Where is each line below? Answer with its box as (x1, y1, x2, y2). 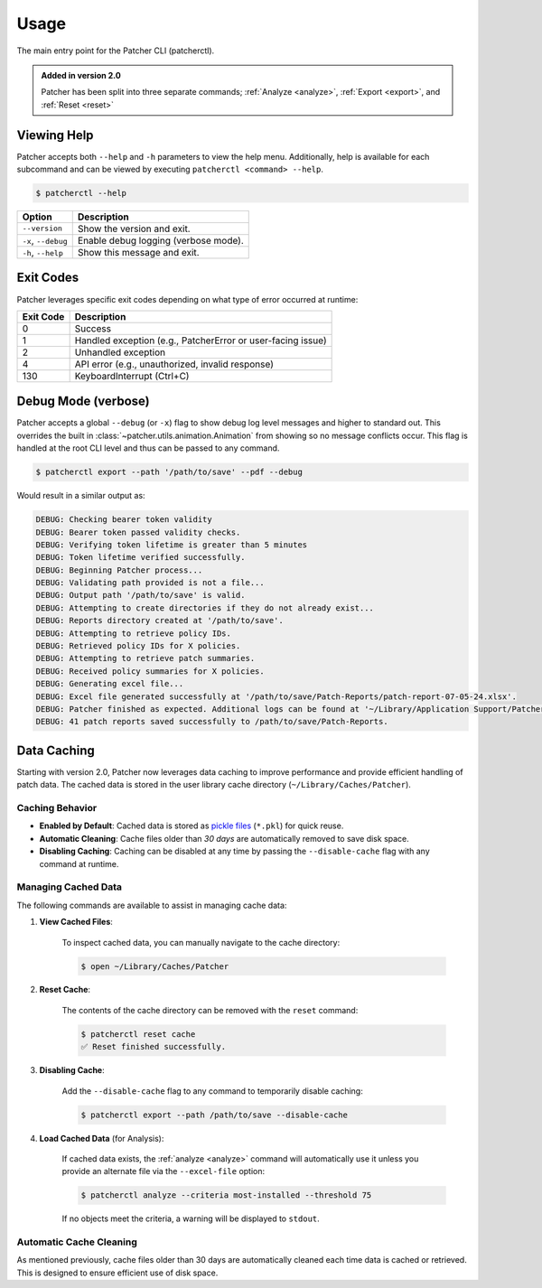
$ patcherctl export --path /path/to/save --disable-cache (80, 1109, 348, 1120)
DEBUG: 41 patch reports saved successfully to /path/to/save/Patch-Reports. (35, 716, 388, 727)
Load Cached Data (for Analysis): (39, 1133, 164, 1143)
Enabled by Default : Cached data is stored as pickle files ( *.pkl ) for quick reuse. (39, 820, 344, 831)
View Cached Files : (39, 917, 113, 928)
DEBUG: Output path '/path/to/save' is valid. (35, 590, 246, 601)
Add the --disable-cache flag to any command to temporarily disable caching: (61, 1085, 363, 1097)
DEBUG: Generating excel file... (35, 678, 184, 689)
